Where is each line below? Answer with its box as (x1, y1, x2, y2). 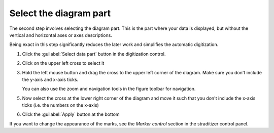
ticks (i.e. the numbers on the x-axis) (22, 102, 99, 108)
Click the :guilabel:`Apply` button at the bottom (22, 111, 120, 117)
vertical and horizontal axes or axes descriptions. (9, 32, 113, 38)
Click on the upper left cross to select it (22, 60, 105, 66)
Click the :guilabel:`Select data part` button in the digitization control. (22, 51, 166, 57)
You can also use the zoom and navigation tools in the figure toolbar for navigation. (22, 86, 196, 92)
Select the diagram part (9, 8, 111, 19)
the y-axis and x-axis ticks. (22, 76, 79, 82)
